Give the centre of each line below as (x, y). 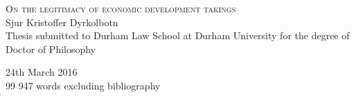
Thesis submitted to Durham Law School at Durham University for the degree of (178, 35)
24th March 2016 (42, 72)
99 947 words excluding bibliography (83, 85)
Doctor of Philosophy (51, 48)
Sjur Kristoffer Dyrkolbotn (62, 22)
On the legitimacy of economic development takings (121, 8)
